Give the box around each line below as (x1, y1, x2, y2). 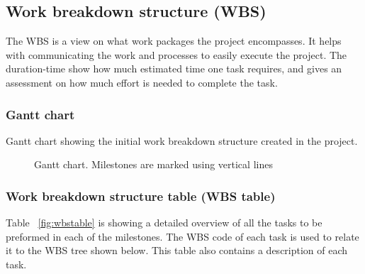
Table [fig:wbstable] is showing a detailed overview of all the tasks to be (6, 215, 322, 230)
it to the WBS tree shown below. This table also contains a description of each (6, 243, 348, 258)
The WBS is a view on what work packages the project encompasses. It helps (6, 33, 342, 48)
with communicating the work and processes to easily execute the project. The (6, 47, 347, 62)
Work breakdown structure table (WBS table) (6, 187, 276, 204)
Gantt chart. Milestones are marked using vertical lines (34, 157, 273, 172)
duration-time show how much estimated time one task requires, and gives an (6, 61, 342, 76)
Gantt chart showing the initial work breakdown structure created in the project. (6, 133, 358, 148)
